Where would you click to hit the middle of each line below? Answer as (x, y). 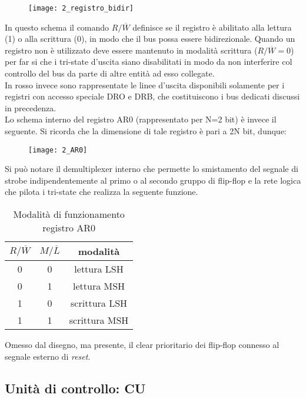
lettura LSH (99, 269)
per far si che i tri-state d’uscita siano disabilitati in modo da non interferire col (149, 62)
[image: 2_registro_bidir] (81, 8)
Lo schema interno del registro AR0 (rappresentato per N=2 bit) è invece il (141, 119)
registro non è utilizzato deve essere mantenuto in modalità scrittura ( (131, 50)
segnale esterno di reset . (48, 356)
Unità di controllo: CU (75, 388)
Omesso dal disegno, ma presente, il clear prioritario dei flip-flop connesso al (142, 345)
